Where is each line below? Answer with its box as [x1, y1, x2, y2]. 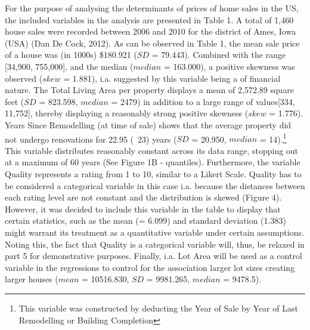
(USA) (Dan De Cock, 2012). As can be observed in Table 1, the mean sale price [5, 36, 300, 49]
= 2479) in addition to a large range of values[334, [111, 95, 295, 107]
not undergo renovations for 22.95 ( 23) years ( [5, 132, 177, 145]
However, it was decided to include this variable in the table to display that [5, 202, 281, 215]
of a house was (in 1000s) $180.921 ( [5, 48, 137, 61]
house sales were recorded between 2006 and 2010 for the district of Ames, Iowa [5, 25, 296, 38]
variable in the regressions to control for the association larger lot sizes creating [5, 261, 295, 273]
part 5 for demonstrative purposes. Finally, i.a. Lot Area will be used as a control [5, 249, 302, 262]
